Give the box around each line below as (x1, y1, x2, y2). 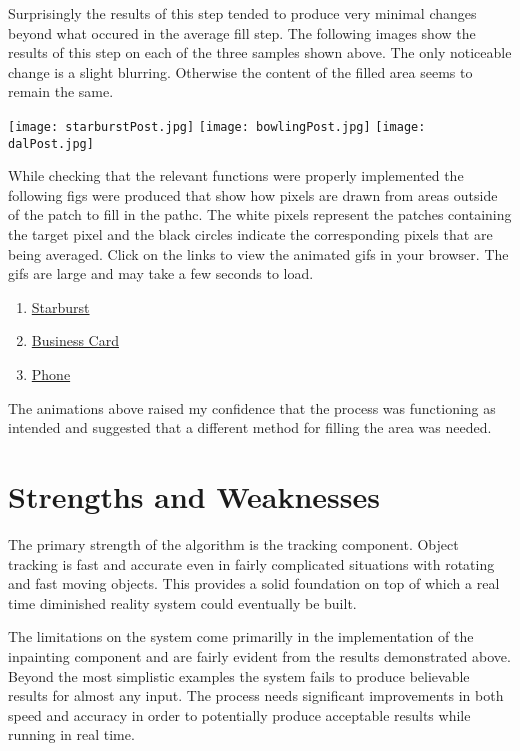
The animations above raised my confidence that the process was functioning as (8, 397, 496, 418)
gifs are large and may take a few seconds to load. (8, 263, 314, 284)
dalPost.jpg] (8, 136, 94, 151)
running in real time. (8, 724, 135, 745)
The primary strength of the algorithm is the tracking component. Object (8, 533, 459, 554)
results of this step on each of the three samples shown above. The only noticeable (8, 42, 512, 63)
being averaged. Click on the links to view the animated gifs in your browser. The (8, 243, 509, 264)
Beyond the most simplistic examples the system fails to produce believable (8, 665, 470, 686)
